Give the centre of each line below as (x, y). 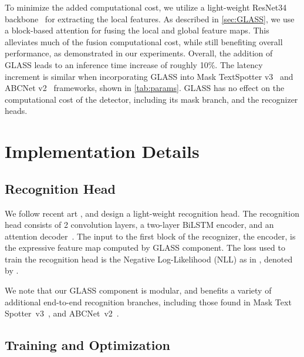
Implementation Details (102, 151)
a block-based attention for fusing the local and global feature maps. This (137, 30)
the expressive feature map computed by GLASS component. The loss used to (145, 247)
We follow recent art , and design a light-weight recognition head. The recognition (152, 213)
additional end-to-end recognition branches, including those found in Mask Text (148, 302)
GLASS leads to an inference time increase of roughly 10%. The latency (134, 64)
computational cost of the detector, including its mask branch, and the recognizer (151, 99)
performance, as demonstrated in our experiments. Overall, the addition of (139, 53)
